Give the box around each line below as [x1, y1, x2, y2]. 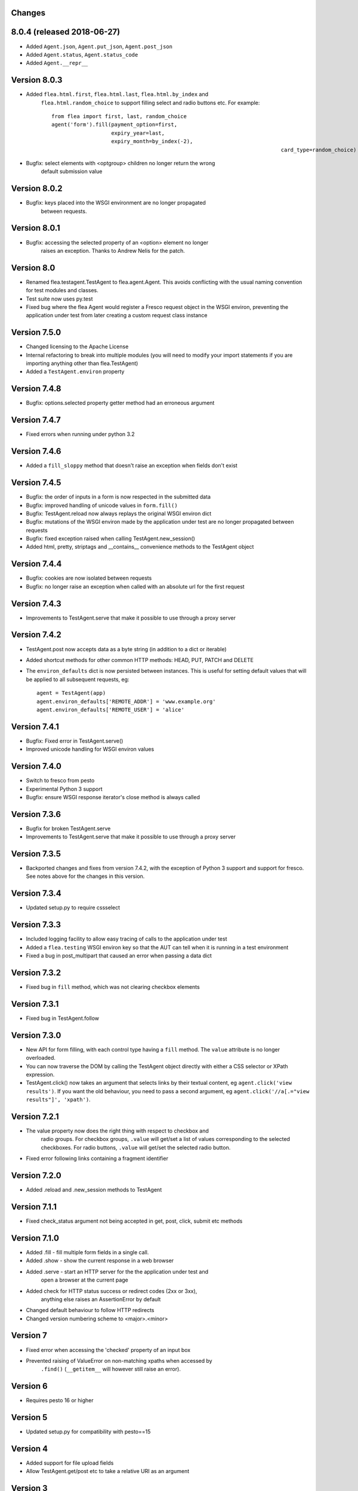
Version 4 [11, 1443, 48, 1453]
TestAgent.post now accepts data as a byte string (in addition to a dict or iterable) [26, 645, 227, 652]
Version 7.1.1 [11, 1202, 57, 1212]
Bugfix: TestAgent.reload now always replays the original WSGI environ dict [26, 510, 212, 517]
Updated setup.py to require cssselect [26, 904, 121, 911]
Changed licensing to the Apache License [26, 343, 129, 350]
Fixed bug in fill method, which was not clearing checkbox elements [26, 983, 200, 990]
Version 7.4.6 [11, 446, 61, 456]
